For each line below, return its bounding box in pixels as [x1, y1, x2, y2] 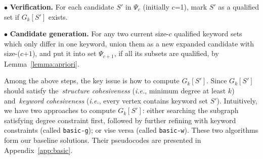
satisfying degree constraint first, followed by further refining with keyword [4, 115, 236, 125]
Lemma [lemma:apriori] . [4, 58, 79, 69]
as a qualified [218, 2, 259, 12]
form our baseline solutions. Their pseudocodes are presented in [4, 135, 201, 145]
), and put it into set [32, 48, 97, 59]
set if [4, 11, 20, 22]
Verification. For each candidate [10, 2, 114, 12]
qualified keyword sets [174, 28, 242, 39]
